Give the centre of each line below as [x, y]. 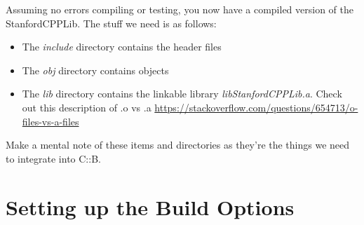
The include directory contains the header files [122, 47]
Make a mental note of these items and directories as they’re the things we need [178, 145]
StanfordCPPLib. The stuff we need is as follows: [111, 23]
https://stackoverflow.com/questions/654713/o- [256, 107]
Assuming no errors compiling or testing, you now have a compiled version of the [180, 9]
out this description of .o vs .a [87, 107]
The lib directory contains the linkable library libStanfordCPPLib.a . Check [182, 94]
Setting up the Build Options [150, 206]
